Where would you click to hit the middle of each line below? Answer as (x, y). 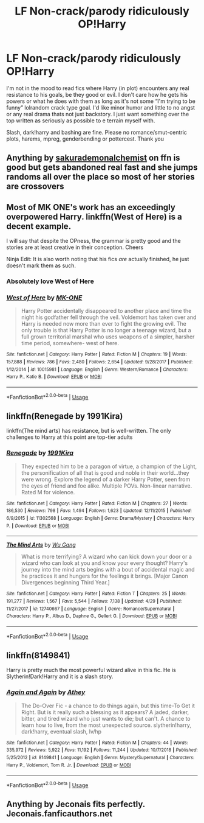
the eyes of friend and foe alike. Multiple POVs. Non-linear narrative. (107, 486)
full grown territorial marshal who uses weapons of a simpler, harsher (108, 337)
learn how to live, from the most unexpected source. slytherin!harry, (106, 725)
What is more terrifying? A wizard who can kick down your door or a (107, 557)
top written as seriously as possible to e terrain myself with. (81, 121)
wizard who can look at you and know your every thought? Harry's (104, 563)
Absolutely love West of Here (50, 281)
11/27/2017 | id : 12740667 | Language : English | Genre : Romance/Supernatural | (90, 609)
